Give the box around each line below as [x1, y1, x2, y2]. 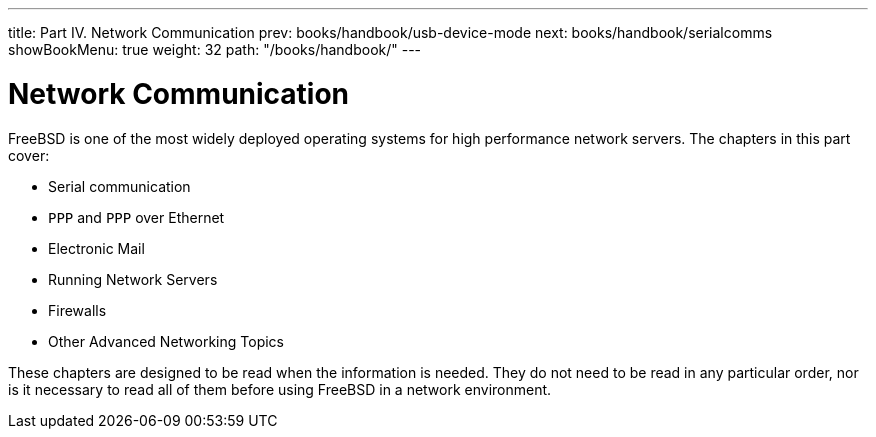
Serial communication [48, 177, 191, 195]
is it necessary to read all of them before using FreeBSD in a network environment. [8, 380, 552, 398]
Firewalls [48, 301, 107, 319]
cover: [8, 146, 50, 164]
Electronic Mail [48, 239, 145, 257]
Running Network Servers [48, 270, 218, 288]
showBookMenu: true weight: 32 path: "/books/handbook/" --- [8, 41, 422, 58]
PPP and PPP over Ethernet [48, 208, 225, 226]
